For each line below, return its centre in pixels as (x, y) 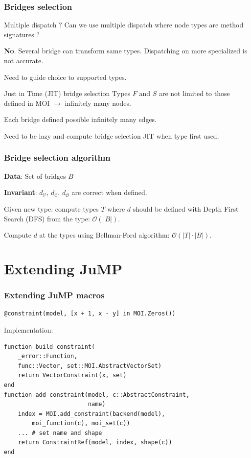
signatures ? (22, 34)
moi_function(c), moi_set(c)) (81, 423)
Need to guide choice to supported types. (65, 77)
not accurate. (24, 60)
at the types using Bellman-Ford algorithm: (104, 235)
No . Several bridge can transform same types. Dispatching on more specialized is (126, 51)
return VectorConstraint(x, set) (72, 375)
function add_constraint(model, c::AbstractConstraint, (97, 395)
